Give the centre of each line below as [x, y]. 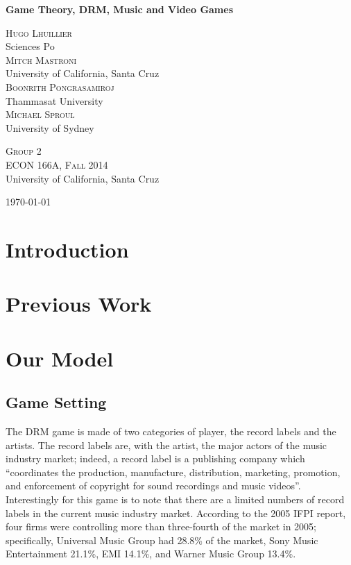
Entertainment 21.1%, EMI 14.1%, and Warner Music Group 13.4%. [151, 554]
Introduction [67, 249]
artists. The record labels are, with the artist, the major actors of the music [166, 445]
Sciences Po [30, 46]
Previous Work [79, 304]
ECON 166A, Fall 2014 [57, 164]
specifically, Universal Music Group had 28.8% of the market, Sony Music [162, 540]
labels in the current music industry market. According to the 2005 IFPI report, [176, 513]
